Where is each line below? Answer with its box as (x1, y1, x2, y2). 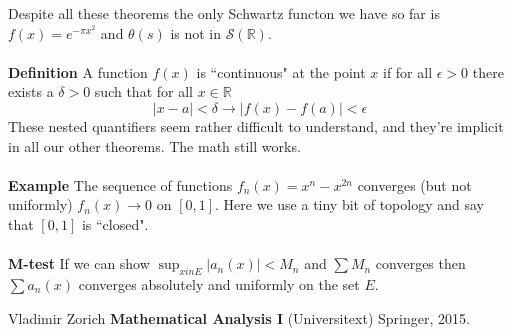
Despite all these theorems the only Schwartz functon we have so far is (8, 3, 440, 23)
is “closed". (81, 213, 149, 234)
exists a (8, 81, 54, 102)
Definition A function (8, 61, 148, 82)
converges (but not (357, 174, 472, 195)
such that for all (94, 81, 193, 102)
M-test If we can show (8, 253, 150, 274)
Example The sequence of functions (8, 174, 233, 195)
